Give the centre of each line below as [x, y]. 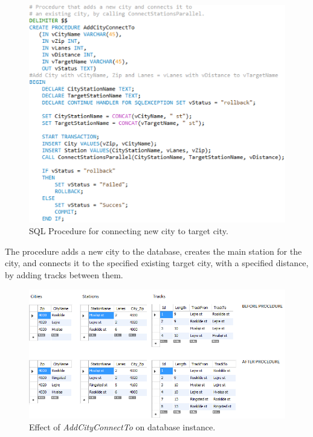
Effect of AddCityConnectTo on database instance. [122, 427]
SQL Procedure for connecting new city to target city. [129, 231]
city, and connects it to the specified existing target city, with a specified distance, [157, 263]
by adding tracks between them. [64, 275]
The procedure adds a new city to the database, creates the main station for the [153, 251]
